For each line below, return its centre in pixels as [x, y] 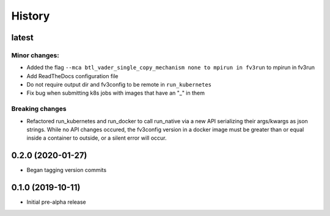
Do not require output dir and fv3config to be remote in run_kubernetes [119, 85]
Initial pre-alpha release [56, 202]
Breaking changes [39, 109]
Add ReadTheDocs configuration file [72, 76]
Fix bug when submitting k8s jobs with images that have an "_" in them [116, 93]
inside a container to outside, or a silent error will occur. [97, 138]
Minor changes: [35, 55]
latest [22, 38]
